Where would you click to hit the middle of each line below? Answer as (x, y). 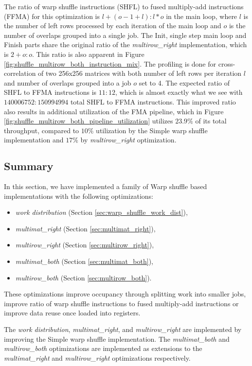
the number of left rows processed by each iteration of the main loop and (113, 26)
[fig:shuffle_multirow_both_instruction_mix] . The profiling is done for (110, 63)
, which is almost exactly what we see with (179, 92)
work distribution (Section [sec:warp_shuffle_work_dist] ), (101, 212)
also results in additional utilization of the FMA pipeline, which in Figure (114, 111)
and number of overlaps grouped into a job (68, 82)
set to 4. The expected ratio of (184, 82)
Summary (29, 166)
